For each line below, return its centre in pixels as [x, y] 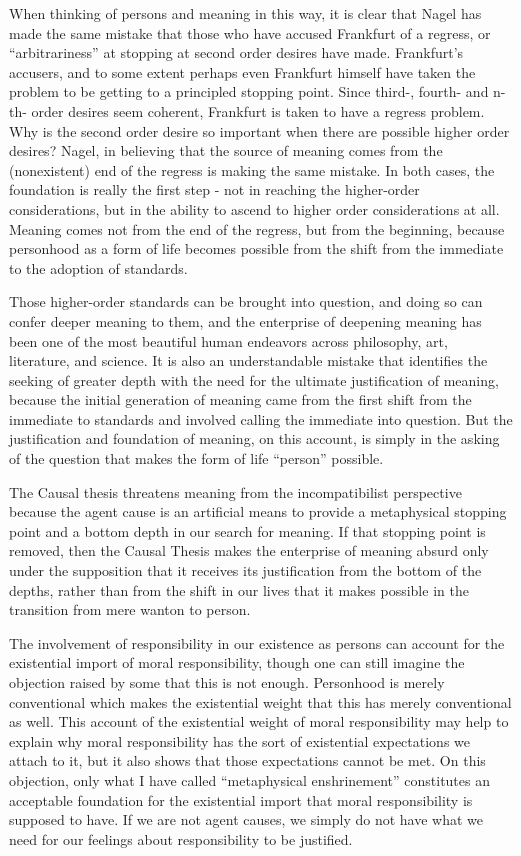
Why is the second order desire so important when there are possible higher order [259, 130]
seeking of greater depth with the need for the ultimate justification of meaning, [254, 379]
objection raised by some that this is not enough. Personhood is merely [227, 682]
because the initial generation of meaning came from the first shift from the [240, 399]
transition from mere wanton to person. [130, 609]
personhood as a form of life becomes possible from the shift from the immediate [256, 248]
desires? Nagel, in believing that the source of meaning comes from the [226, 150]
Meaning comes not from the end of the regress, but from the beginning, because [257, 228]
